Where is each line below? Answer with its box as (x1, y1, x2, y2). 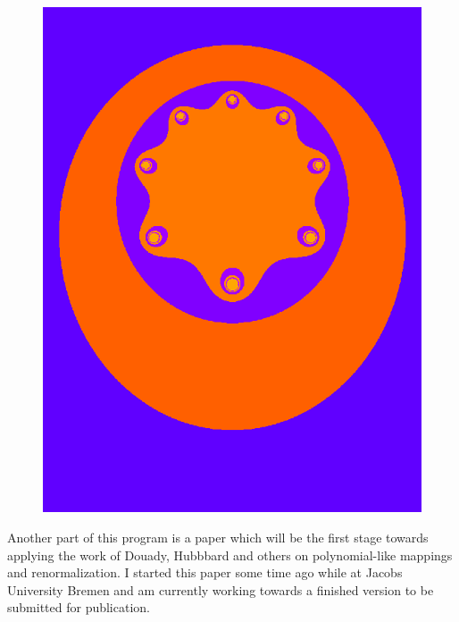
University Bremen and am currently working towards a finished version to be (7, 580, 434, 599)
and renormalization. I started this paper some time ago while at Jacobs (7, 563, 403, 582)
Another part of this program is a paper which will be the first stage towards (7, 527, 429, 546)
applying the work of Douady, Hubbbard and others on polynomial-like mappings (7, 545, 453, 564)
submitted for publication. (7, 598, 150, 617)
